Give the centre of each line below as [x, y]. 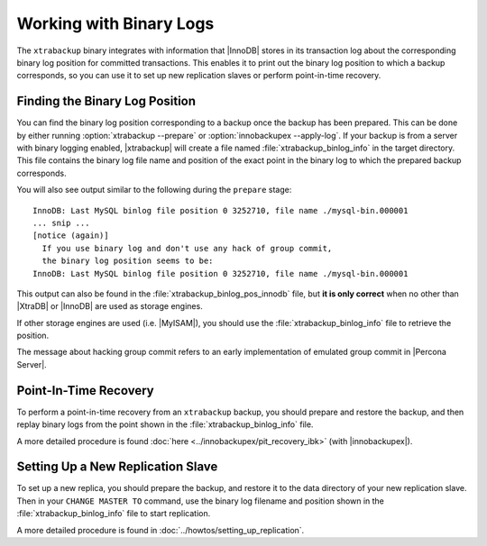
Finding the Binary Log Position [106, 101]
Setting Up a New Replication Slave [117, 467]
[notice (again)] [71, 236]
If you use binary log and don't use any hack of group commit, [187, 248]
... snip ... [61, 223]
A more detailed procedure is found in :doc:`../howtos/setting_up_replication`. [161, 530]
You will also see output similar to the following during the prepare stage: [154, 190]
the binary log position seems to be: [128, 261]
